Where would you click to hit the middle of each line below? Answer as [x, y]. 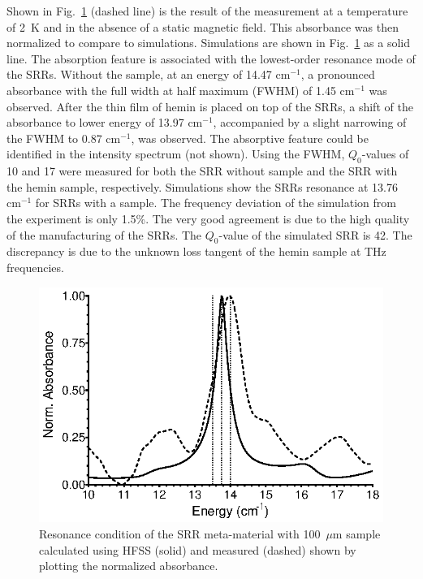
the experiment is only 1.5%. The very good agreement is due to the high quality [208, 218]
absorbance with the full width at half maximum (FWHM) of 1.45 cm [181, 90]
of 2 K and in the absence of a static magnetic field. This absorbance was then [203, 26]
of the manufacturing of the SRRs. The [104, 234]
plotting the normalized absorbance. [129, 566]
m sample [356, 534]
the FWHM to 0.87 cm [64, 138]
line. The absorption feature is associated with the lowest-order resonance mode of [211, 58]
